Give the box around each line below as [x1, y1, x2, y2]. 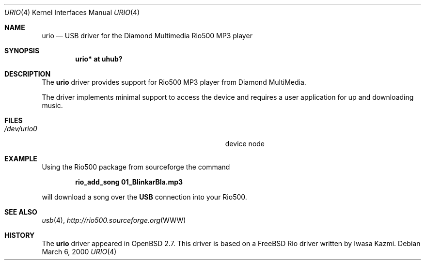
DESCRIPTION [4, 70, 51, 78]
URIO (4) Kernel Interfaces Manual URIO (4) [4, 8, 140, 16]
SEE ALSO [4, 208, 37, 216]
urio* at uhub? [75, 55, 123, 63]
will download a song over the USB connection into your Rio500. [42, 193, 247, 201]
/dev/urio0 [4, 124, 37, 133]
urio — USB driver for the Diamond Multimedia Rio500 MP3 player [42, 31, 252, 40]
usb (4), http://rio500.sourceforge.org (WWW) [42, 216, 186, 224]
